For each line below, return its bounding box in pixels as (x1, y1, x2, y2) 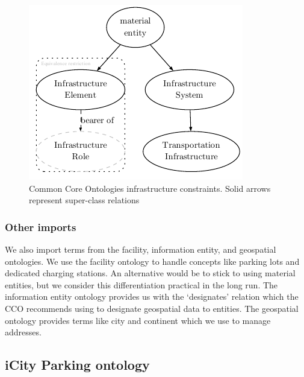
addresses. (5, 326, 42, 338)
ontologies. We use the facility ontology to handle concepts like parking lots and (5, 255, 300, 267)
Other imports (5, 219, 76, 234)
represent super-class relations (29, 194, 140, 206)
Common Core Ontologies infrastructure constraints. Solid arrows (29, 182, 271, 194)
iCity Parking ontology (5, 355, 150, 374)
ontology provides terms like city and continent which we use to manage (5, 314, 271, 326)
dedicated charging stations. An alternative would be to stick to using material (5, 267, 296, 279)
